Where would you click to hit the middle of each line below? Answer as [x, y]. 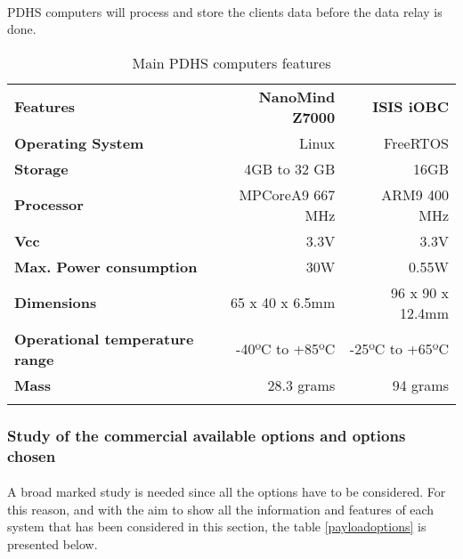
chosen [32, 455]
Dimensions [56, 303]
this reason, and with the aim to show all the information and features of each [221, 509]
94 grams [420, 385]
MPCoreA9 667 [287, 194]
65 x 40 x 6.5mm [283, 303]
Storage [41, 168]
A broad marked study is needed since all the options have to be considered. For [227, 492]
